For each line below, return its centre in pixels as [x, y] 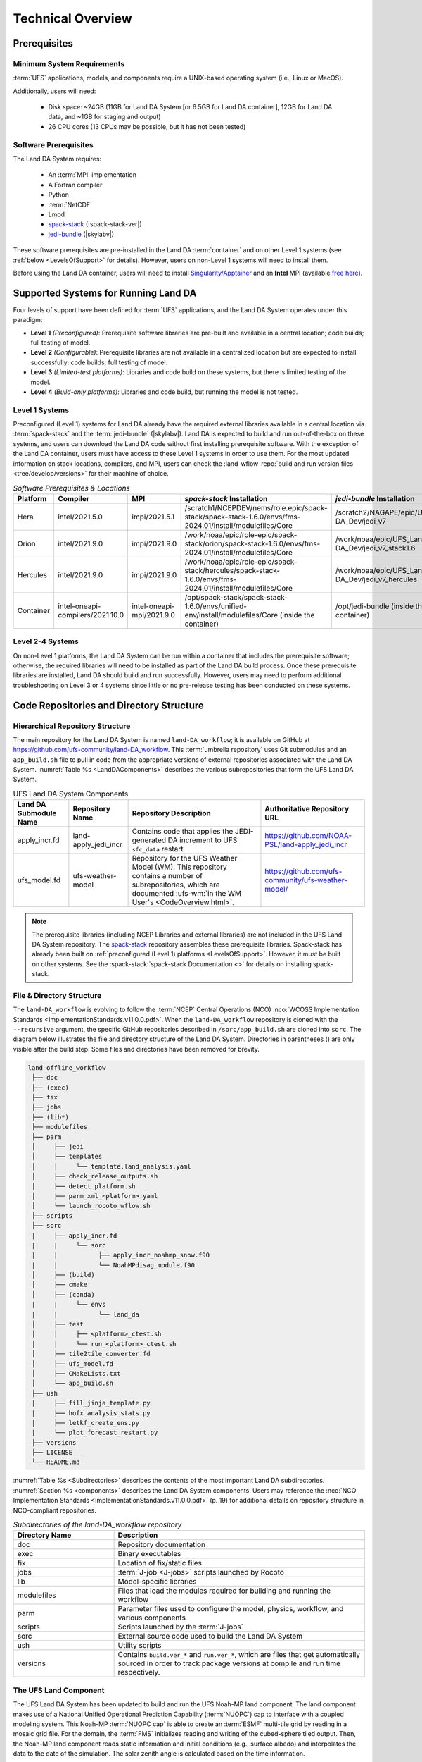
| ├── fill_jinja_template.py [91, 1403]
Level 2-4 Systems [46, 641]
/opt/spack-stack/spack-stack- [236, 597]
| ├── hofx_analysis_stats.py [91, 1413]
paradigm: [28, 320]
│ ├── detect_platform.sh [84, 1186]
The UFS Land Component [59, 1690]
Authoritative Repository [307, 809]
